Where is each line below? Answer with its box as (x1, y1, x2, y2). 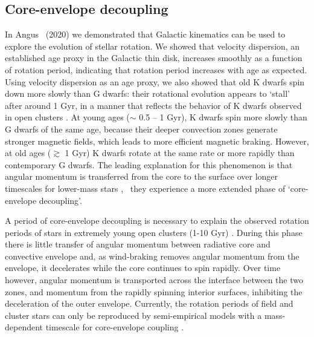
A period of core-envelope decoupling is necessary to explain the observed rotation (5, 214, 309, 227)
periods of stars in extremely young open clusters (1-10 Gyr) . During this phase (5, 226, 303, 238)
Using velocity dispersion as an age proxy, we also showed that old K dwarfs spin (5, 75, 305, 88)
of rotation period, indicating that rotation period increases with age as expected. (5, 63, 307, 76)
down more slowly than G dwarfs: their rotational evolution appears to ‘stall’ (5, 87, 290, 100)
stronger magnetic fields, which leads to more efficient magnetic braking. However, (5, 134, 309, 147)
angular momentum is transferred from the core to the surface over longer (5, 170, 278, 183)
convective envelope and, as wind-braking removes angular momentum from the (5, 249, 300, 262)
